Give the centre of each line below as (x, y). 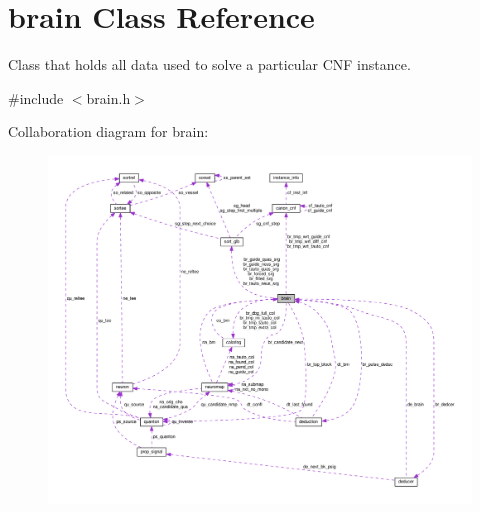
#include (36, 97)
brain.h (108, 97)
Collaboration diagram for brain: (108, 131)
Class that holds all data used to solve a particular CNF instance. (209, 64)
